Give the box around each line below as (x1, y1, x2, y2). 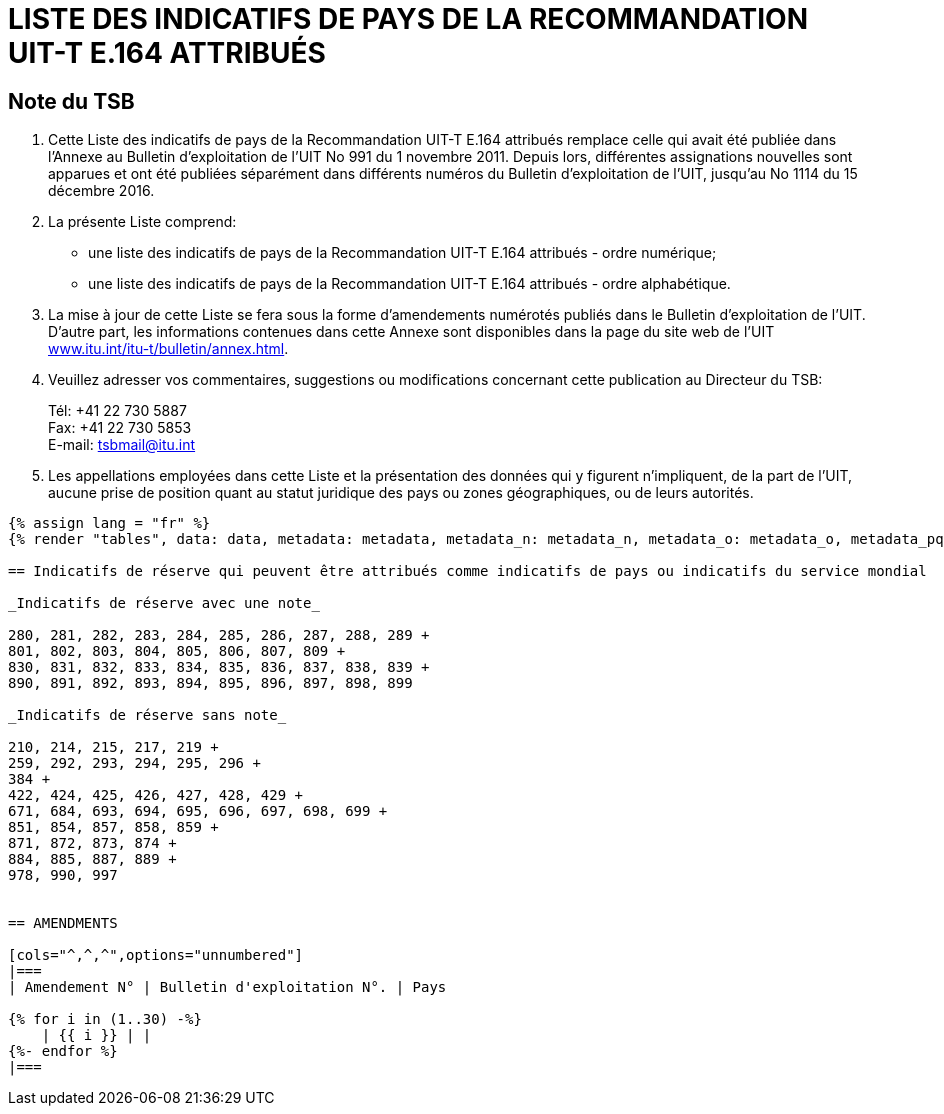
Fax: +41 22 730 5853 (48, 419, 192, 437)
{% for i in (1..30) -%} (8, 1011, 202, 1028)
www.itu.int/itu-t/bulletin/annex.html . (48, 340, 289, 358)
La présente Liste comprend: (48, 213, 237, 231)
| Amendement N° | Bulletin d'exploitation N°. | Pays (8, 979, 447, 996)
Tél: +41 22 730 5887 (48, 402, 187, 420)
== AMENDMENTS (8, 915, 118, 932)
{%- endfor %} (8, 1043, 118, 1060)
